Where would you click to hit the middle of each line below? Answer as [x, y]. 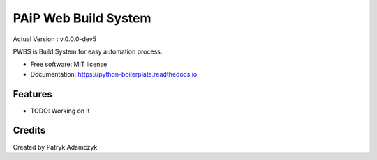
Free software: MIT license [69, 64]
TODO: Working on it [60, 111]
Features [32, 94]
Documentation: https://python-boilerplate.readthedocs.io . [114, 74]
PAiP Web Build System [82, 18]
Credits [29, 130]
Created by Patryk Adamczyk [55, 147]
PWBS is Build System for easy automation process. [88, 51]
